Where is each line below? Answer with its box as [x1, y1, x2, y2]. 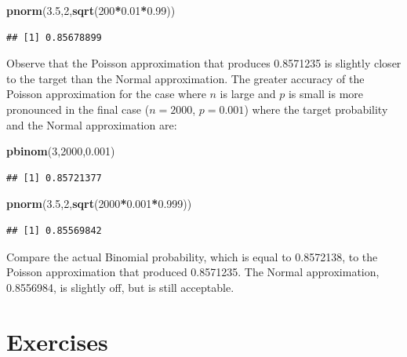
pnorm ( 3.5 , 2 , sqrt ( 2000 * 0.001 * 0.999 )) [6, 195, 192, 212]
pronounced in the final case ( [6, 100, 150, 117]
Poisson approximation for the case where [6, 86, 206, 102]
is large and [220, 86, 276, 102]
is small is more [288, 86, 364, 102]
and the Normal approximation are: [6, 116, 177, 133]
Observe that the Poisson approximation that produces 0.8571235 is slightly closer [6, 55, 402, 71]
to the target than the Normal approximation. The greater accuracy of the [6, 70, 365, 86]
